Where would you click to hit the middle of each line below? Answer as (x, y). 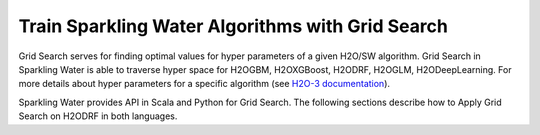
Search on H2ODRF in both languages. (98, 116)
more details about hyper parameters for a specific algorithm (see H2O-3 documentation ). (204, 84)
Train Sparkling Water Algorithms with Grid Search (233, 26)
